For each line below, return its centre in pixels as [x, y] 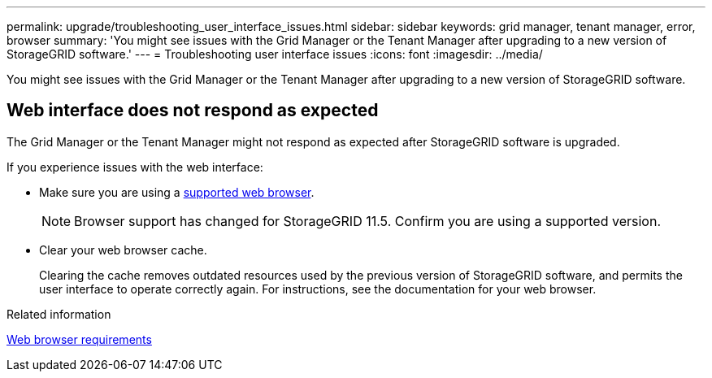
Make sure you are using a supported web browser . [177, 192]
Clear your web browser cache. [123, 250]
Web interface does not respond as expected [193, 111]
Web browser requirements [79, 339]
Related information [59, 314]
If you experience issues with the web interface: [135, 167]
